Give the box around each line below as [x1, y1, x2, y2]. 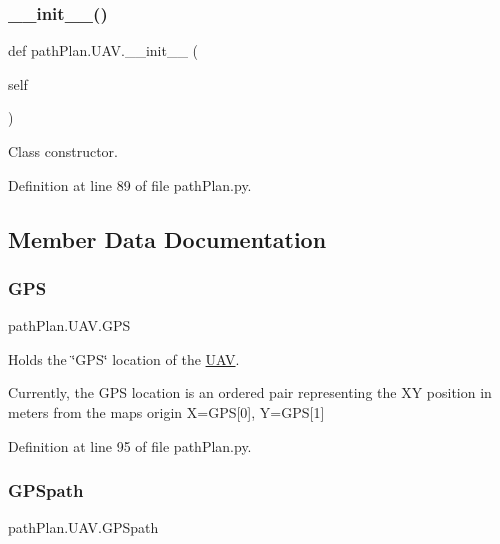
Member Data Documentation [8, 223, 327, 254]
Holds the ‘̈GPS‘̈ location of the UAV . [8, 348, 240, 369]
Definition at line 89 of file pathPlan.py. [8, 174, 252, 195]
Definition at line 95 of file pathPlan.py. [8, 435, 252, 456]
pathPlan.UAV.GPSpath [8, 517, 159, 538]
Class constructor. [8, 141, 118, 161]
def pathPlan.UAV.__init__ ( [8, 40, 199, 61]
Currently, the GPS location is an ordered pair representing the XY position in [8, 382, 492, 403]
